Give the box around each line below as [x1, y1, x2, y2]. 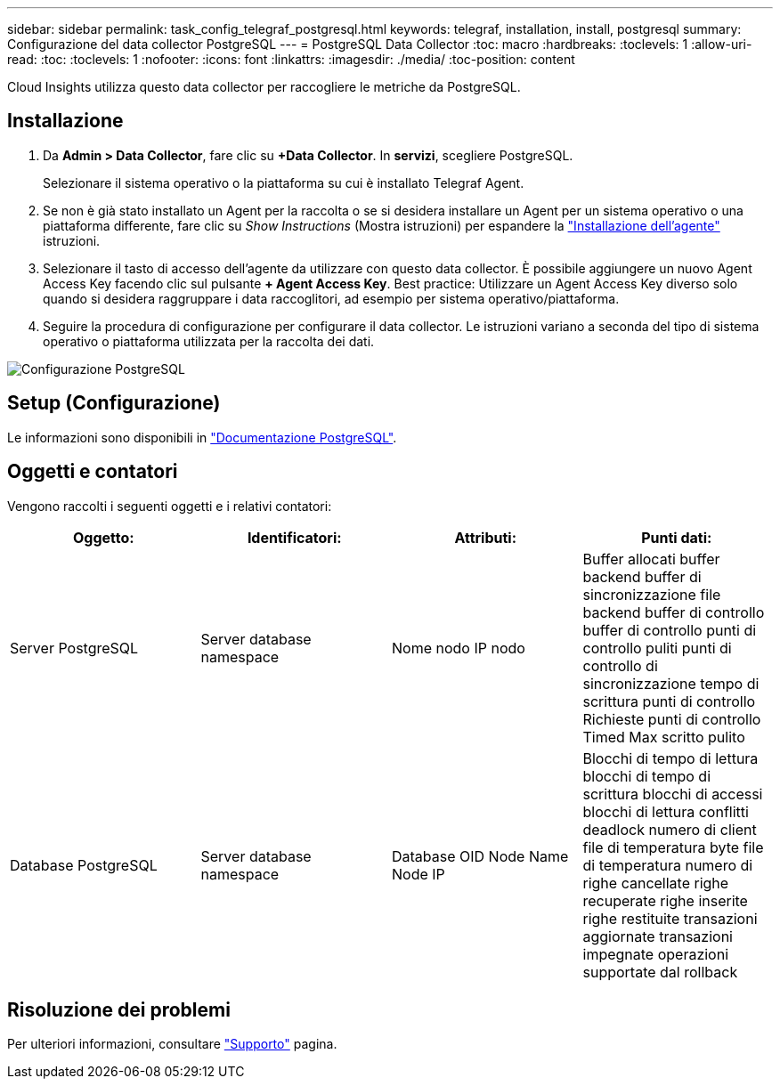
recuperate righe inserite [582, 891, 748, 910]
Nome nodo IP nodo [392, 638, 525, 657]
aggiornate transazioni [582, 927, 733, 945]
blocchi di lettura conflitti [582, 802, 749, 821]
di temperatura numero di [582, 855, 753, 874]
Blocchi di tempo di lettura [582, 749, 759, 767]
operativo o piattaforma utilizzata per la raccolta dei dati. [43, 333, 375, 349]
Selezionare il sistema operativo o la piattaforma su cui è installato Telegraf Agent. [43, 174, 524, 190]
